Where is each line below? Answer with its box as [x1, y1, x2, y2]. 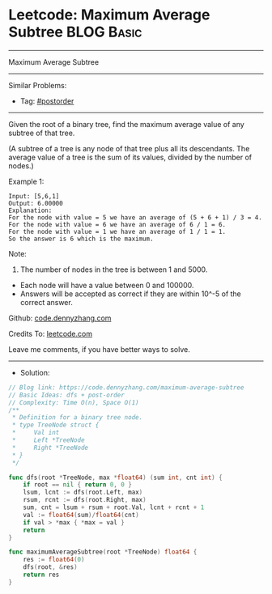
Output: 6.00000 [8, 199, 63, 207]
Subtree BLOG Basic [8, 23, 142, 41]
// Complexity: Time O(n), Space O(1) [8, 398, 139, 406]
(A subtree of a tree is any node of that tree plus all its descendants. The [8, 143, 250, 153]
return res [23, 571, 60, 579]
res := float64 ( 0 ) [23, 556, 85, 564]
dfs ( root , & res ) [23, 563, 79, 571]
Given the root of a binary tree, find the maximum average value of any [8, 119, 244, 129]
